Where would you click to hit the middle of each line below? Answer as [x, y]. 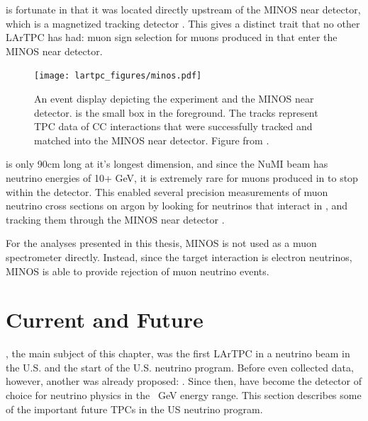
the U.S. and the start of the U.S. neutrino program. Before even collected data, [180, 367]
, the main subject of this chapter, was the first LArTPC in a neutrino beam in [178, 353]
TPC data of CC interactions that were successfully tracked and [173, 126]
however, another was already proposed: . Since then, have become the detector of [184, 381]
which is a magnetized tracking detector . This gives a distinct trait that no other [183, 23]
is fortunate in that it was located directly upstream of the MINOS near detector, [183, 9]
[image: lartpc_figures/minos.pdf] [118, 76]
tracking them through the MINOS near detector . [115, 219]
